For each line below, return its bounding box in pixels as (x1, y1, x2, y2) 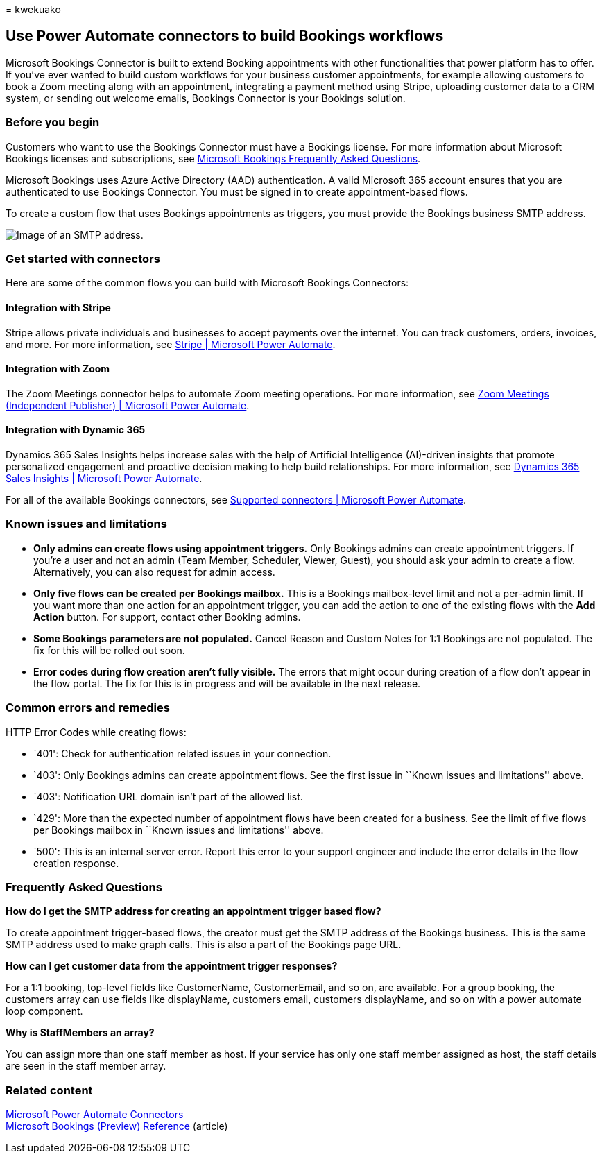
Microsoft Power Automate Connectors (6, 1108, 184, 1120)
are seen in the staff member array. (6, 1060, 166, 1072)
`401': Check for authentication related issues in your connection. (33, 747, 332, 759)
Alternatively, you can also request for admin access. (33, 565, 275, 578)
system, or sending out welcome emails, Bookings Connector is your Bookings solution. (6, 92, 406, 104)
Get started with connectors (6, 251, 160, 266)
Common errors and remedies (6, 701, 170, 715)
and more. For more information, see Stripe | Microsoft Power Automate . (6, 338, 336, 350)
